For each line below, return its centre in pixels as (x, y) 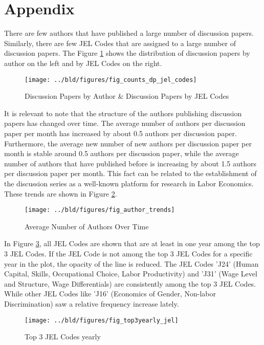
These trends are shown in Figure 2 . (61, 193)
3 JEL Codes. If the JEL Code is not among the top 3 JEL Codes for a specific (128, 253)
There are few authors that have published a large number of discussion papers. (129, 33)
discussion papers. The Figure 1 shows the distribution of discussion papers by (127, 53)
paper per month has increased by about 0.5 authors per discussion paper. (120, 133)
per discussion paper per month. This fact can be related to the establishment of (130, 173)
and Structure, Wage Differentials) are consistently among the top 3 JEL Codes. (130, 283)
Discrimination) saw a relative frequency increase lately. (92, 303)
